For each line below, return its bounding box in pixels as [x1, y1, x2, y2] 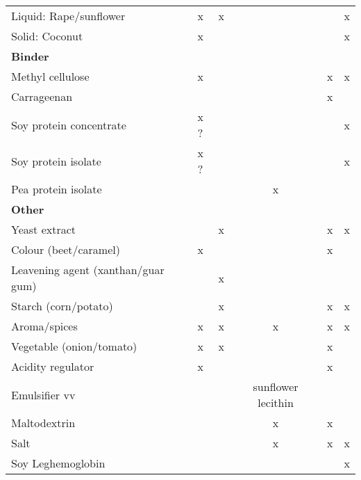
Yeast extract [11, 221, 76, 237]
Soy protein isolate [11, 152, 101, 169]
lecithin [258, 394, 294, 410]
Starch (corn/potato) [11, 298, 113, 314]
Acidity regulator [11, 358, 94, 374]
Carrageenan [11, 88, 73, 104]
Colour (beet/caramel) [11, 241, 120, 257]
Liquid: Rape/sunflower [11, 8, 126, 24]
